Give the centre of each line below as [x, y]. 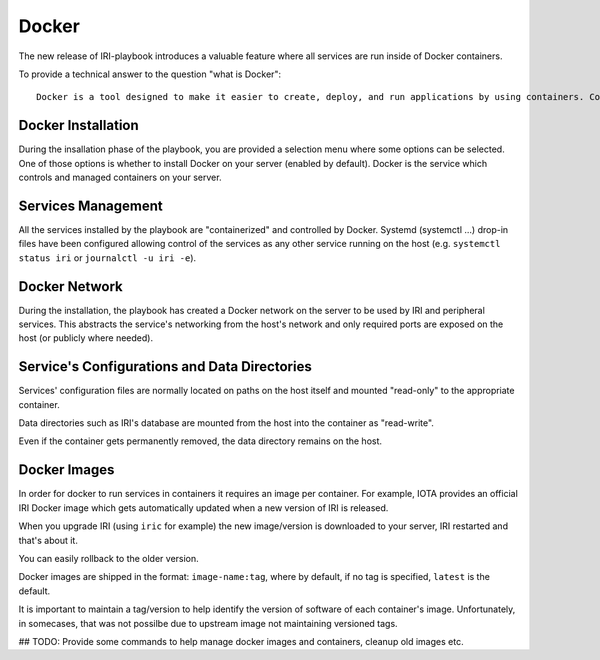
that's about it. [48, 540]
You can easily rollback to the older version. [108, 558]
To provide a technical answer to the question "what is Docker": [150, 74]
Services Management [91, 205]
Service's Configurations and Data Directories [165, 366]
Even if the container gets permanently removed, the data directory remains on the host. [200, 441]
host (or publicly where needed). [86, 338]
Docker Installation [78, 125]
